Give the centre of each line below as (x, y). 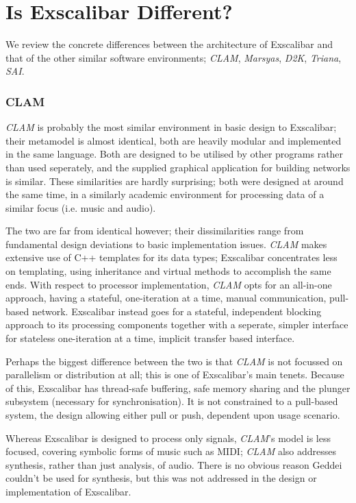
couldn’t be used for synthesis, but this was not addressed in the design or (161, 478)
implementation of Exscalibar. (68, 491)
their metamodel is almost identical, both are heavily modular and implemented (174, 140)
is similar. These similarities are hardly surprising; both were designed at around (175, 181)
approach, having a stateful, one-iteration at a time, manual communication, (166, 298)
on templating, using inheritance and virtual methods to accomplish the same (168, 271)
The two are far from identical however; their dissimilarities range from (155, 231)
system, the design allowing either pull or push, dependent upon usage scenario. (173, 415)
